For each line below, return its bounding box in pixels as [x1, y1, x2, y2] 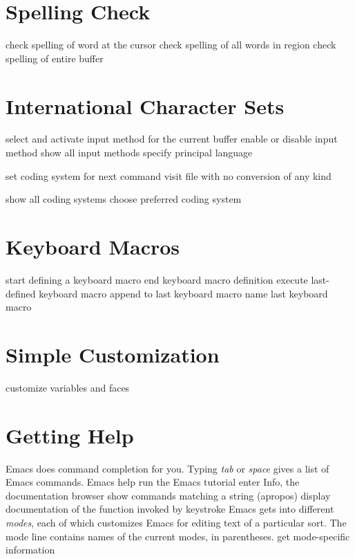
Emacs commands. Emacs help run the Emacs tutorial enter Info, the [6, 475, 300, 489]
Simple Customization [6, 340, 220, 368]
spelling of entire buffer [6, 51, 104, 65]
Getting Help [6, 421, 134, 449]
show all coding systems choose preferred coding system [6, 192, 242, 206]
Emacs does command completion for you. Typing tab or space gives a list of [6, 461, 329, 475]
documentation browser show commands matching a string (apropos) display [6, 488, 331, 502]
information [6, 542, 55, 557]
